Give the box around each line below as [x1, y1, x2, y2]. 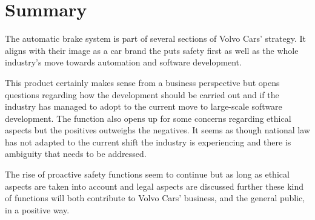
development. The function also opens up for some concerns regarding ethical [5, 112, 291, 124]
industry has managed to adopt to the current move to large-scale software [5, 100, 282, 113]
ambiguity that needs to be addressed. [5, 147, 147, 160]
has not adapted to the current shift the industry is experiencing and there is [5, 135, 291, 148]
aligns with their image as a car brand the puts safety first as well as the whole [5, 44, 299, 56]
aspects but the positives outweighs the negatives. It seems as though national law [5, 124, 310, 136]
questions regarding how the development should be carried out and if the [5, 88, 279, 101]
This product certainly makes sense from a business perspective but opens [5, 76, 280, 88]
